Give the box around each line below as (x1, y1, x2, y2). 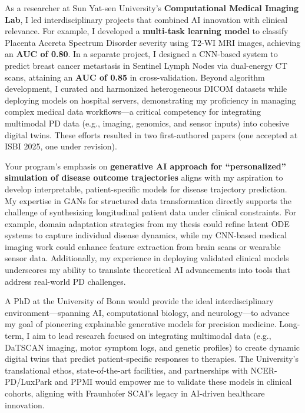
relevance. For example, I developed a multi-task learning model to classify (5, 25, 289, 37)
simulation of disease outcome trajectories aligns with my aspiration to (5, 171, 283, 184)
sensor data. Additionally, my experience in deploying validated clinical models (5, 252, 289, 264)
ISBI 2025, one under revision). (5, 140, 117, 152)
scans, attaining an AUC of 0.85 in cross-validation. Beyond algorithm (5, 71, 265, 83)
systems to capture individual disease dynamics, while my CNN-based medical (5, 229, 287, 241)
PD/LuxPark (5, 375, 52, 388)
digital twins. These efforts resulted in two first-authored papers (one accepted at (5, 128, 298, 141)
